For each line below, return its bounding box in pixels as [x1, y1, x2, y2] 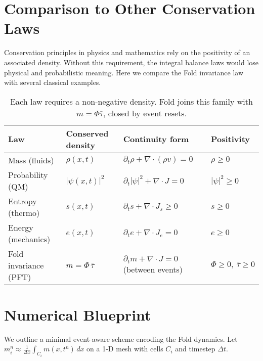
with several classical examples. [4, 77, 101, 87]
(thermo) [8, 206, 40, 218]
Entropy [8, 195, 37, 207]
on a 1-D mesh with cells [86, 343, 163, 354]
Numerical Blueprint [4, 304, 151, 325]
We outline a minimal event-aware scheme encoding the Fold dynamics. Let [4, 333, 238, 344]
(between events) [123, 263, 183, 275]
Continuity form [123, 133, 189, 145]
